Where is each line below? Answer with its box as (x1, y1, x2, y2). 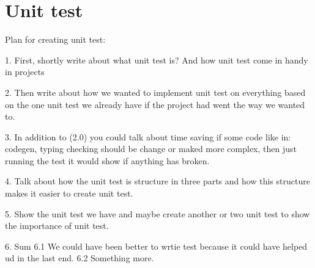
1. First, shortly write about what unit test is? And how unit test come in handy (5, 53, 308, 66)
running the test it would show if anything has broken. (5, 154, 210, 167)
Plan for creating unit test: (5, 33, 106, 46)
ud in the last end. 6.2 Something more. (5, 252, 154, 264)
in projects (5, 65, 45, 78)
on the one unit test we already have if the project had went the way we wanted (5, 98, 305, 110)
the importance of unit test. (5, 219, 109, 232)
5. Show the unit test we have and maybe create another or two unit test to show (5, 207, 310, 220)
